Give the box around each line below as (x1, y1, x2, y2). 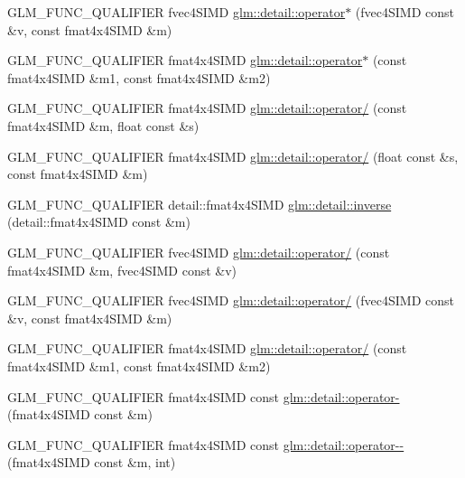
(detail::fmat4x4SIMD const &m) (7, 212, 191, 231)
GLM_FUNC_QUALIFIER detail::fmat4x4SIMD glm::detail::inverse (7, 194, 392, 213)
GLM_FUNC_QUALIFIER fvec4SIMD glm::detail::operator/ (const (7, 242, 390, 261)
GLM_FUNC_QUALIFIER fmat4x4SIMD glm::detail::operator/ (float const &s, (7, 146, 459, 165)
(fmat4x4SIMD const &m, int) (7, 453, 176, 472)
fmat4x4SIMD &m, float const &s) (7, 116, 200, 135)
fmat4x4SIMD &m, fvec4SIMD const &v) (7, 260, 237, 279)
